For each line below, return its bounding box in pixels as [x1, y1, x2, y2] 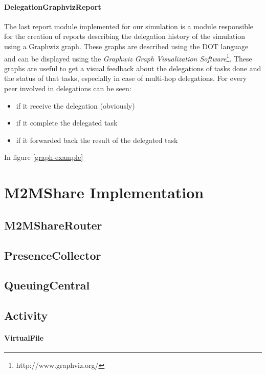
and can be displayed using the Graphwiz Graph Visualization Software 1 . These [4, 51, 252, 64]
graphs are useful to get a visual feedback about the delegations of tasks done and [4, 63, 261, 73]
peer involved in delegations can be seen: [4, 83, 131, 94]
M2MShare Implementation [4, 182, 204, 203]
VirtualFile [4, 333, 44, 343]
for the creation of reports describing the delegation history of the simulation [4, 31, 246, 41]
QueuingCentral [4, 277, 90, 293]
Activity [4, 307, 48, 323]
